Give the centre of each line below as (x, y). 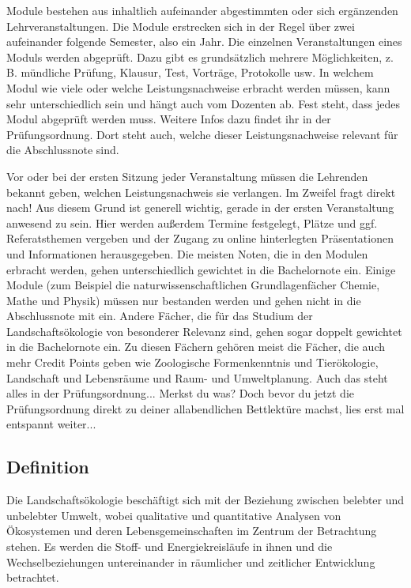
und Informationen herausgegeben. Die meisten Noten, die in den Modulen (187, 253)
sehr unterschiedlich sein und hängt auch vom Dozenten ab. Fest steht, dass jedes (204, 103)
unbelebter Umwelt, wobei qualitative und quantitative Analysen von (174, 515)
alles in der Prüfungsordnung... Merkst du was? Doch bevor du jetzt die (180, 393)
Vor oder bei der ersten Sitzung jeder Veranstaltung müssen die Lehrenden (187, 176)
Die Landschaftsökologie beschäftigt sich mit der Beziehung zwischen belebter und (205, 500)
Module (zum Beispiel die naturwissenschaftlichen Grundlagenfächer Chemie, (193, 285)
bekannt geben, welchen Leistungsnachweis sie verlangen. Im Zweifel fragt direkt (201, 192)
